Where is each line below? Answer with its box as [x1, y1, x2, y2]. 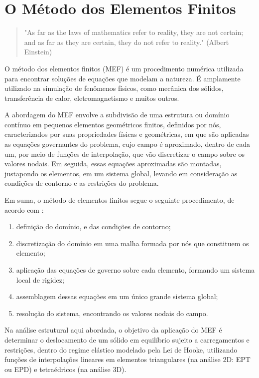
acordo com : [4, 204, 44, 215]
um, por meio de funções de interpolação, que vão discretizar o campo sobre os [4, 148, 245, 159]
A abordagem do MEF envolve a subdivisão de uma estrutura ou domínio [4, 109, 230, 120]
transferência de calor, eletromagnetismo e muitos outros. [4, 92, 179, 103]
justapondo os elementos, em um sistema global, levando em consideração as [4, 168, 238, 178]
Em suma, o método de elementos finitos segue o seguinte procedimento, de [4, 195, 235, 205]
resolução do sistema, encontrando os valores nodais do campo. [16, 308, 208, 318]
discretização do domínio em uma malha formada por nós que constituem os [16, 238, 249, 248]
